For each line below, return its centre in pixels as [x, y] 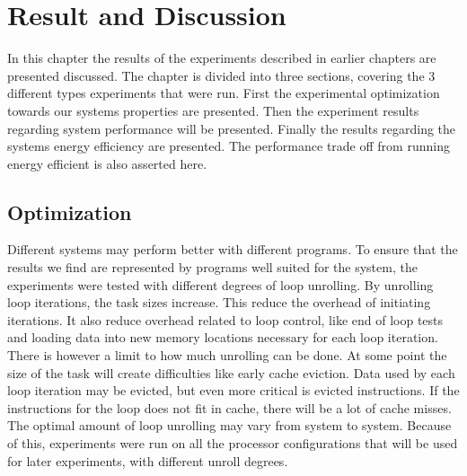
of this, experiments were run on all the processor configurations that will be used [233, 443]
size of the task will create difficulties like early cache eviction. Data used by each [231, 372]
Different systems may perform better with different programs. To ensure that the [233, 249]
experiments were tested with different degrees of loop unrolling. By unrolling [220, 284]
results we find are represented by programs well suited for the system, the [212, 267]
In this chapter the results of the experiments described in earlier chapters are [222, 58]
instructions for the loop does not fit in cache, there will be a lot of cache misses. [229, 407]
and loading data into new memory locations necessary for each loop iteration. [223, 337]
